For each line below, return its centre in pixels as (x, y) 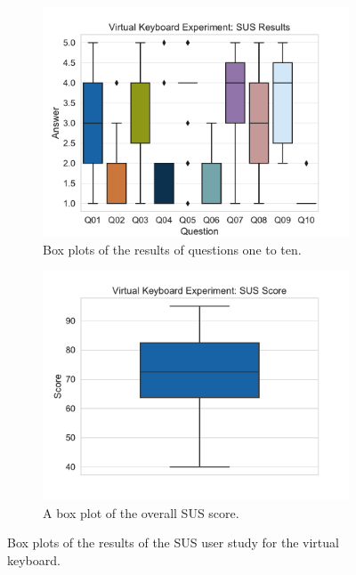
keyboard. (34, 559)
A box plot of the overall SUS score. (141, 512)
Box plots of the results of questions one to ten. (172, 249)
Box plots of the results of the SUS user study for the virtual (173, 543)
